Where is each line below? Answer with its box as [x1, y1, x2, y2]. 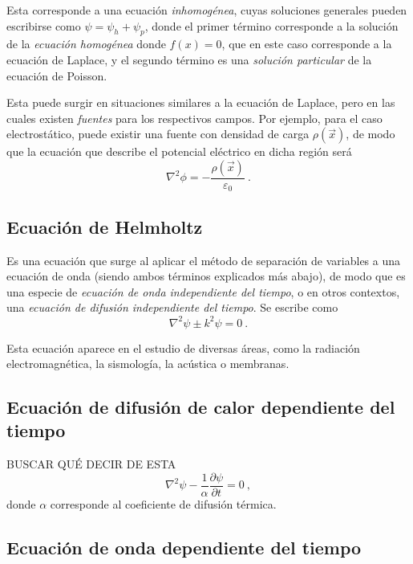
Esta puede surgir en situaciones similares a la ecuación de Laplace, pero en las [6, 94, 395, 111]
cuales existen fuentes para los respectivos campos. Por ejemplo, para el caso [6, 109, 383, 126]
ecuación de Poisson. [6, 67, 107, 84]
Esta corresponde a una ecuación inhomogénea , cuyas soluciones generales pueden [6, 2, 407, 18]
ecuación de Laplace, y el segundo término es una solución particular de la [6, 51, 372, 67]
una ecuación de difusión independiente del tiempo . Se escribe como [6, 299, 338, 316]
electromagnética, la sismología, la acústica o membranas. [6, 355, 290, 372]
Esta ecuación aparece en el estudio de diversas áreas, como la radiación [6, 339, 360, 356]
